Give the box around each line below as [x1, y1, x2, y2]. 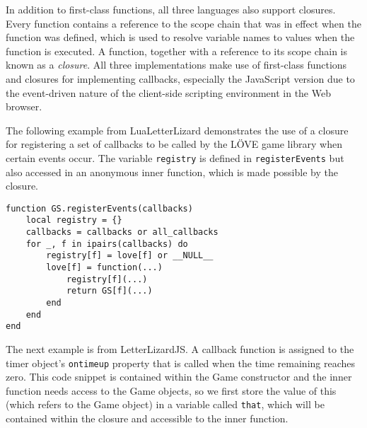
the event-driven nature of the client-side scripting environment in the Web [6, 85, 331, 100]
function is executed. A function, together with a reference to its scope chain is [6, 43, 348, 58]
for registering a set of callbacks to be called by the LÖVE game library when [6, 137, 343, 151]
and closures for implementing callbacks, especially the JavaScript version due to [6, 71, 355, 86]
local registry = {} [25, 215, 122, 226]
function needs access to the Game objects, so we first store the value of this [6, 383, 337, 398]
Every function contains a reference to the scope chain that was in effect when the [6, 16, 361, 30]
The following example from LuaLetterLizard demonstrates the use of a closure [6, 122, 349, 137]
